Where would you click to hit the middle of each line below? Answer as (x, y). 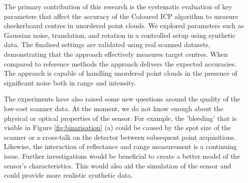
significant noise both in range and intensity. (70, 82)
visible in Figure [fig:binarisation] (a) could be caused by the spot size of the (117, 127)
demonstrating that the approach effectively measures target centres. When (116, 54)
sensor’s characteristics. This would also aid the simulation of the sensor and (118, 165)
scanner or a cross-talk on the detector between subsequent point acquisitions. (120, 137)
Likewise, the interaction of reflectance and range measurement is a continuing (121, 146)
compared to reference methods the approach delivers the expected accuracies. (120, 63)
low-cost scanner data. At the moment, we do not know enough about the (114, 108)
